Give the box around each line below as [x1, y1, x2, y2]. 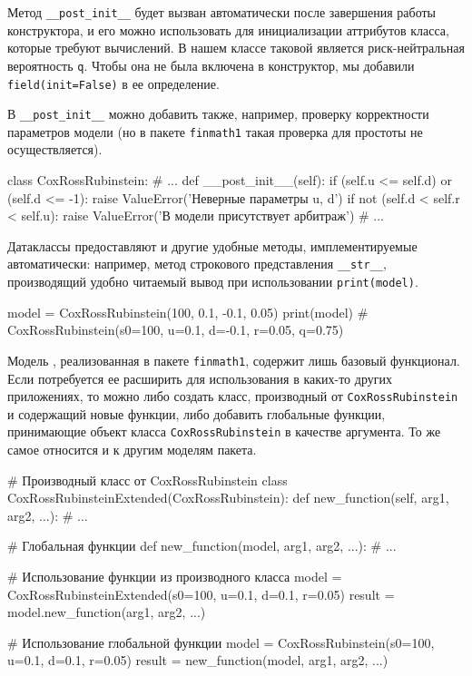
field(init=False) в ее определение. [7, 73, 220, 93]
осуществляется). [7, 140, 103, 159]
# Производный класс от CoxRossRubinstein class [7, 470, 288, 489]
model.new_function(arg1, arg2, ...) [7, 603, 206, 622]
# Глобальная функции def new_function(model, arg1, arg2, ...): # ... [7, 536, 397, 555]
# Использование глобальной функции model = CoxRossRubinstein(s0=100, [7, 632, 435, 652]
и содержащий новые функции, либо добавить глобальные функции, [7, 404, 386, 423]
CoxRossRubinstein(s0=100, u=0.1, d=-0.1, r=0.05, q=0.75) [7, 320, 344, 339]
